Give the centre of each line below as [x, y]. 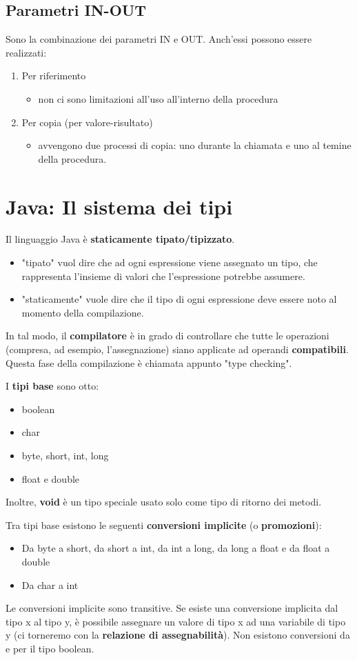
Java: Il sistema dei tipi [119, 206]
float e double [51, 478]
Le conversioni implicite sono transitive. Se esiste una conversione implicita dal [172, 608]
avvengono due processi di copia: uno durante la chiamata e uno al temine [195, 145]
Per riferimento [54, 76]
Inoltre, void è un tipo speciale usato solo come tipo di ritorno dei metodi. [164, 502]
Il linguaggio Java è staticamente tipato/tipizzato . [120, 239]
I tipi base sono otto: [52, 386]
